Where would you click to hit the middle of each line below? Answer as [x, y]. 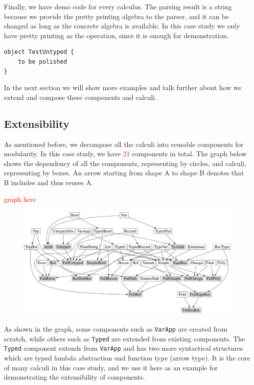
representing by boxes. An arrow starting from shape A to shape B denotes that [124, 173]
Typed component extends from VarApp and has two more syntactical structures [124, 348]
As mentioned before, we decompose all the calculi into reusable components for [124, 144]
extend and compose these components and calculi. [81, 97]
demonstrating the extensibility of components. [75, 377]
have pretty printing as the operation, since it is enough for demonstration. [116, 35]
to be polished [42, 61]
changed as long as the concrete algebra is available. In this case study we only [122, 26]
